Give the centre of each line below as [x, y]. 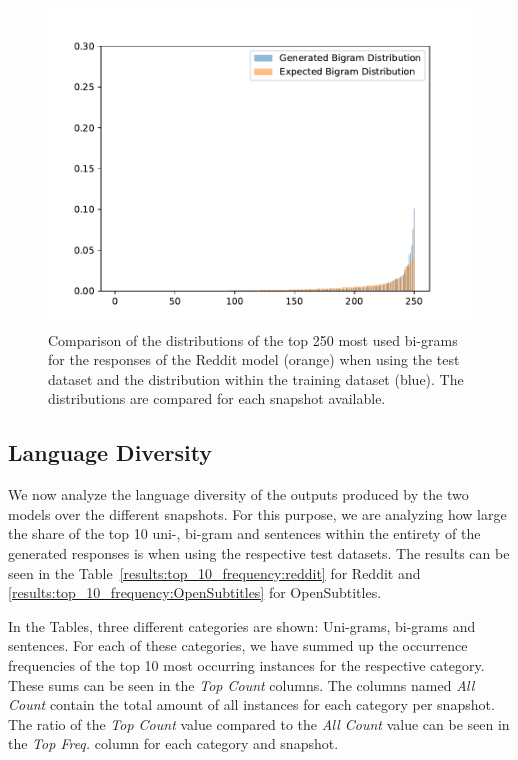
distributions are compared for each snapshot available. [217, 398]
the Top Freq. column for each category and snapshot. [173, 743]
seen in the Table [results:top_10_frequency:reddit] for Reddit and [214, 572]
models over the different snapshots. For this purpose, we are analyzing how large [257, 513]
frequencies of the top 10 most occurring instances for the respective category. [246, 664]
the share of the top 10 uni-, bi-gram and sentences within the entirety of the [244, 533]
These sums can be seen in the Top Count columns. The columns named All [241, 684]
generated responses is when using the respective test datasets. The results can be [259, 552]
